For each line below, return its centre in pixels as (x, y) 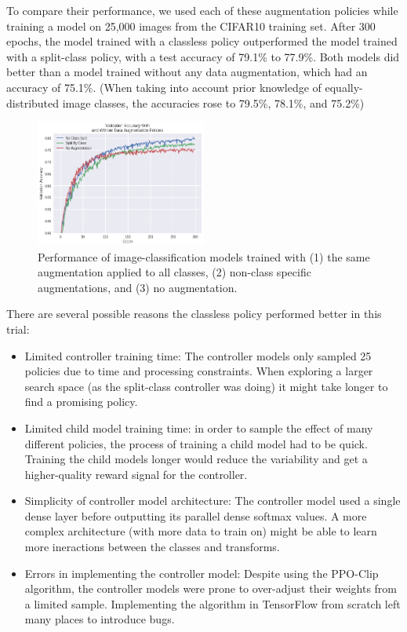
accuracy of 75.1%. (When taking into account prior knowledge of (164, 87)
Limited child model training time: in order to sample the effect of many (199, 427)
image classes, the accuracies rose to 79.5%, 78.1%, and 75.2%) (213, 102)
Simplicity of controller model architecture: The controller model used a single (213, 500)
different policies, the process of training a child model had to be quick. (196, 443)
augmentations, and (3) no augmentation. (138, 287)
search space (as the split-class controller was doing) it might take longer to (206, 386)
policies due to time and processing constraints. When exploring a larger (199, 371)
